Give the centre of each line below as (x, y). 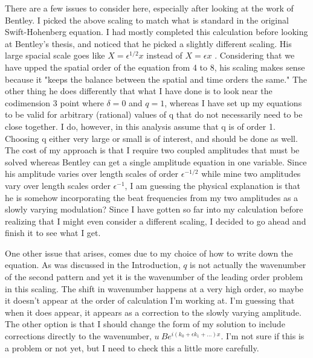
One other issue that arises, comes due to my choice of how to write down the (149, 253)
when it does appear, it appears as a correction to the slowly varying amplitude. (153, 312)
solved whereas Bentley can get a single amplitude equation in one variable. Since (156, 161)
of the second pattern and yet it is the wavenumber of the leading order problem (154, 277)
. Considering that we (255, 55)
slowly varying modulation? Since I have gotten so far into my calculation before (154, 209)
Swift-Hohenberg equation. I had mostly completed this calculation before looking (156, 32)
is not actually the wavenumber (248, 265)
